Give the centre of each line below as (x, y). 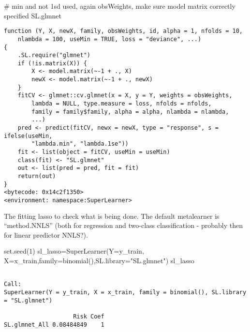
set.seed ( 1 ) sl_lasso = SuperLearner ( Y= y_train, (74, 251)
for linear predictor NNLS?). (46, 234)
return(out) (37, 176)
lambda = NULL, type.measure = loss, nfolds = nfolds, (122, 104)
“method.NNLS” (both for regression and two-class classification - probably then (123, 225)
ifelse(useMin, (28, 136)
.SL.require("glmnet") (54, 55)
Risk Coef (89, 316)
